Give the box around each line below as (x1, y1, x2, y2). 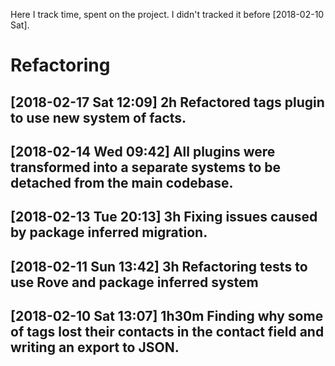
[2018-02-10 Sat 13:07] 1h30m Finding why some (10, 308, 324, 325)
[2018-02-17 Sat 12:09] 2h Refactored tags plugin (10, 94, 325, 111)
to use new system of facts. (10, 109, 187, 126)
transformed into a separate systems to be (10, 159, 282, 176)
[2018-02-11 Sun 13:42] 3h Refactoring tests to (10, 258, 308, 275)
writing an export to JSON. (10, 339, 180, 356)
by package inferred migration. (10, 224, 208, 241)
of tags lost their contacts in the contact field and (10, 324, 325, 341)
